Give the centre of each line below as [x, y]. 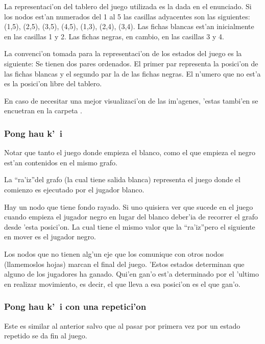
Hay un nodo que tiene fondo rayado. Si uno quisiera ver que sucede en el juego [129, 206]
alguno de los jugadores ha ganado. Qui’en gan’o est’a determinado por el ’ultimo [131, 274]
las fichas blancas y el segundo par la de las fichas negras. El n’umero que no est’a [132, 73]
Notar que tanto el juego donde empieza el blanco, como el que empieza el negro [130, 152]
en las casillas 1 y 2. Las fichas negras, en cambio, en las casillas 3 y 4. [114, 36]
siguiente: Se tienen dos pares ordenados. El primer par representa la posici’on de [131, 63]
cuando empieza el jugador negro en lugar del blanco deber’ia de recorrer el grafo [131, 217]
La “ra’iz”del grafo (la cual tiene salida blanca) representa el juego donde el [122, 179]
